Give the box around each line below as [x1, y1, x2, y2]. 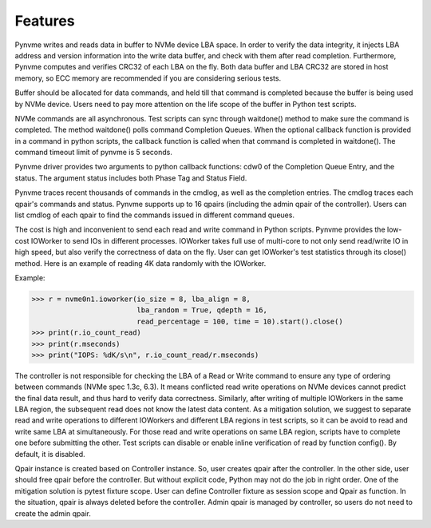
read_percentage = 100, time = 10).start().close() [136, 316, 343, 326]
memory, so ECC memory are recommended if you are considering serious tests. [14, 73, 282, 83]
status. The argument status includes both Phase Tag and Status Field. [14, 173, 247, 183]
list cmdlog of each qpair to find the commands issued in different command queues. [14, 210, 295, 220]
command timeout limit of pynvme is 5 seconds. [14, 148, 173, 157]
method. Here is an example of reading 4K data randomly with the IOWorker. [14, 258, 267, 268]
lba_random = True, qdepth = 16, [136, 306, 267, 315]
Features [14, 12, 75, 30]
